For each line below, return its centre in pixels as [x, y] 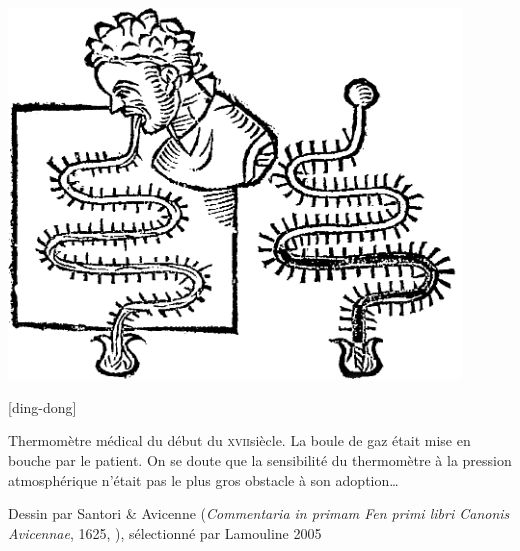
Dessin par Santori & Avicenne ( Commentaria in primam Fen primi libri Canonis [259, 513]
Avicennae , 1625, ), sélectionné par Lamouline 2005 [165, 532]
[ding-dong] [42, 406]
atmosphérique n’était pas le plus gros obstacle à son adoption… [203, 479]
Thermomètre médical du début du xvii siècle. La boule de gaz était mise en [239, 440]
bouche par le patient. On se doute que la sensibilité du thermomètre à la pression [260, 460]
